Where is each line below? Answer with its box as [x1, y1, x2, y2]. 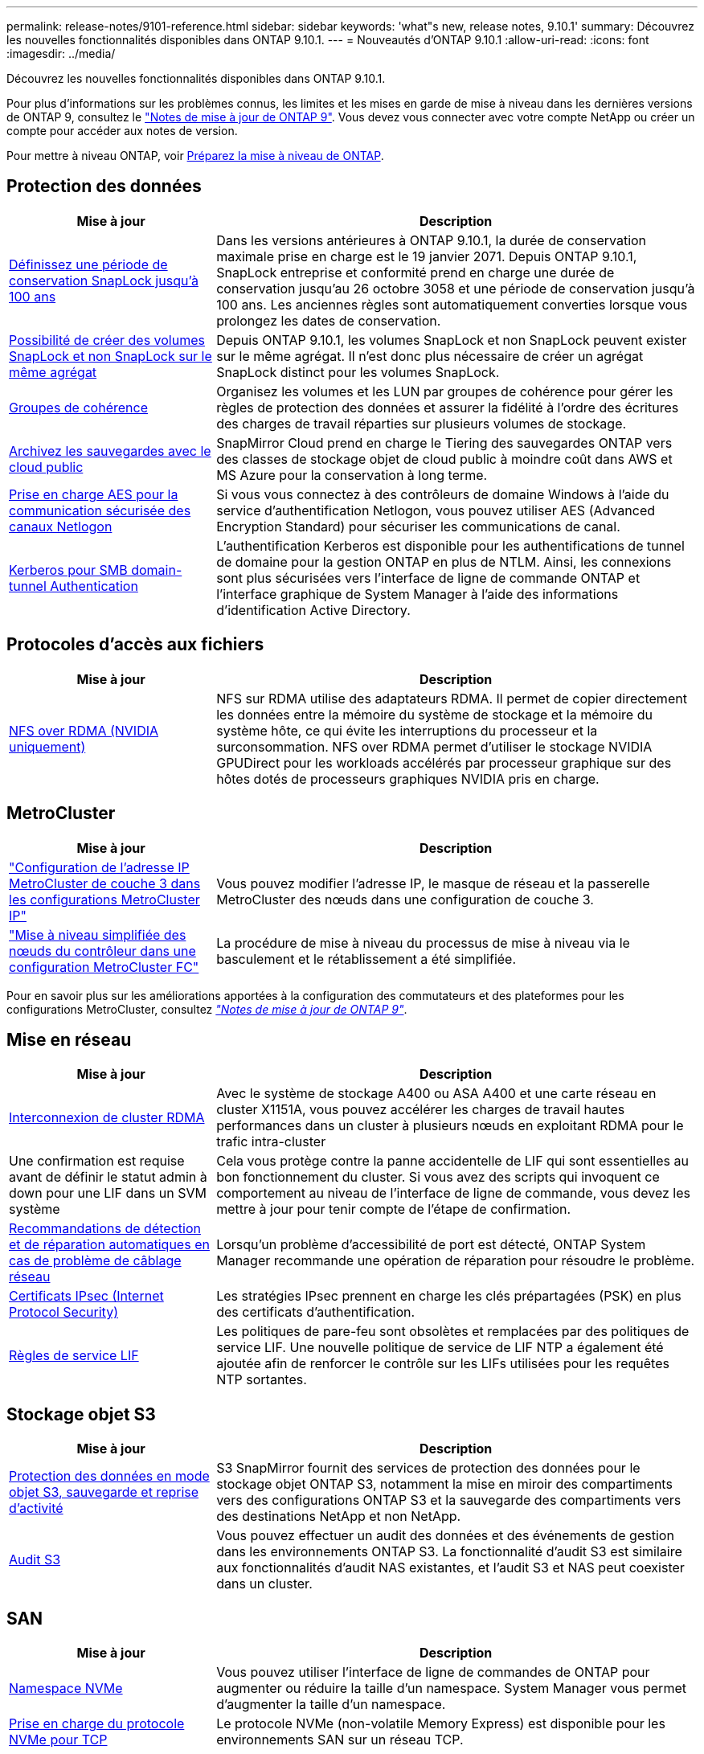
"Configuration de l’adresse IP [9, 859, 190, 875]
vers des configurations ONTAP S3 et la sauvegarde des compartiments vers [216, 1492, 681, 1509]
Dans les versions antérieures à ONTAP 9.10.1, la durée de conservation [216, 232, 647, 248]
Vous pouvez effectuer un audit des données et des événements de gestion [216, 1527, 674, 1544]
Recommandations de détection [9, 1220, 201, 1237]
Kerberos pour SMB [9, 561, 128, 578]
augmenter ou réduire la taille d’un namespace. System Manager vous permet [216, 1680, 686, 1697]
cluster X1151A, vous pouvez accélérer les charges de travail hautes [216, 1101, 625, 1118]
